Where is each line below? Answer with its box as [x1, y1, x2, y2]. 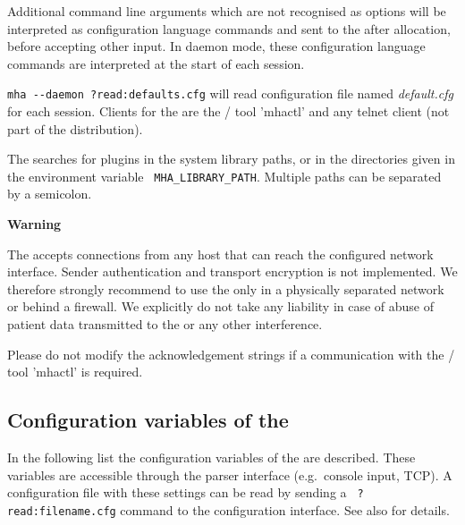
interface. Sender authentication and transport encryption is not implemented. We [7, 262, 458, 281]
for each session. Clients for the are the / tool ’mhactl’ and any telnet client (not [7, 102, 450, 121]
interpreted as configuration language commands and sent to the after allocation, [7, 19, 451, 38]
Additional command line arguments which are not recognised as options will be [7, 2, 446, 20]
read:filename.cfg [7, 504, 116, 518]
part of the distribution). [7, 119, 143, 138]
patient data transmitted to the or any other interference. [7, 315, 323, 334]
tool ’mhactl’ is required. [7, 362, 143, 381]
